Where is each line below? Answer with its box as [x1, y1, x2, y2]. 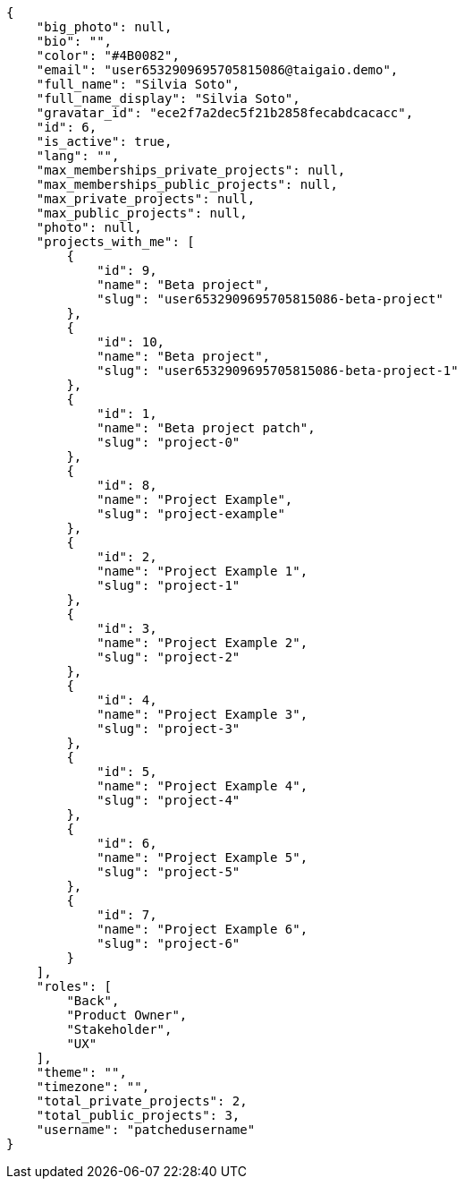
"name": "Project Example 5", [97, 850, 308, 865]
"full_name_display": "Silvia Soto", [36, 91, 300, 106]
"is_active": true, [36, 134, 173, 149]
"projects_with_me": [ [36, 235, 195, 249]
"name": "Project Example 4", [97, 779, 308, 793]
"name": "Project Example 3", [97, 707, 308, 721]
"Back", [66, 994, 120, 1008]
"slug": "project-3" [97, 721, 240, 736]
